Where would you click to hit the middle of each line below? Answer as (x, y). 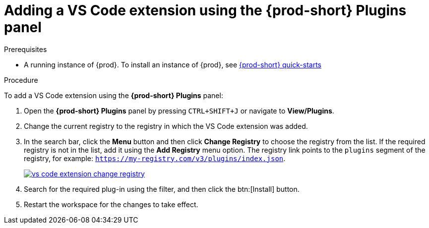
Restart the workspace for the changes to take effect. (111, 204)
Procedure (21, 80)
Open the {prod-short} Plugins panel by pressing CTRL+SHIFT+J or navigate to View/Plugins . (179, 111)
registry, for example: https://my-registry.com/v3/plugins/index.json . (155, 158)
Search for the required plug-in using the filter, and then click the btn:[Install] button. (162, 189)
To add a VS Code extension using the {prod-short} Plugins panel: (114, 95)
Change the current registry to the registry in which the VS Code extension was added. (166, 126)
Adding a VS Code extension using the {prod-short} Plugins (205, 10)
